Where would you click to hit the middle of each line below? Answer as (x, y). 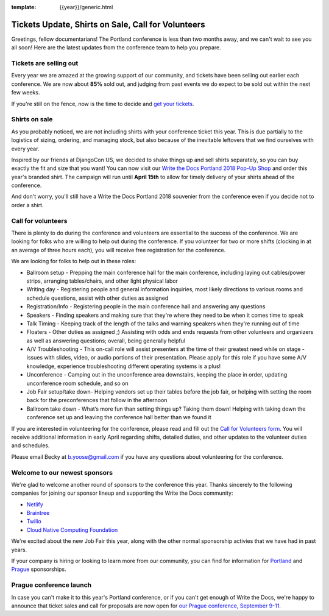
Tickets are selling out (45, 63)
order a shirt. (27, 205)
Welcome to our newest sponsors (62, 472)
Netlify (35, 504)
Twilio (34, 522)
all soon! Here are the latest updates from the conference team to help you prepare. (116, 48)
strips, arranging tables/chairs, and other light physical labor (102, 281)
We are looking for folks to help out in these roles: (74, 261)
